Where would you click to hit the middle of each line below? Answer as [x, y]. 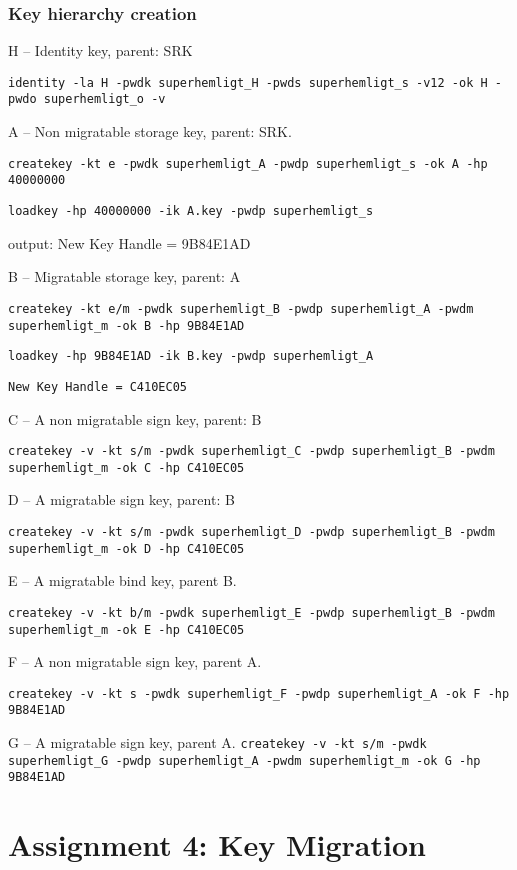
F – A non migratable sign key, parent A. [135, 661]
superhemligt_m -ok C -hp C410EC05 [126, 467]
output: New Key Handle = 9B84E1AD [129, 242]
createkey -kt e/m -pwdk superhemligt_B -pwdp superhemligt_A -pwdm [241, 308]
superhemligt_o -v [104, 99]
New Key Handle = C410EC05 [97, 386]
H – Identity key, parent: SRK [100, 50]
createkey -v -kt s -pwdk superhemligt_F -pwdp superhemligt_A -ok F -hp [259, 693]
